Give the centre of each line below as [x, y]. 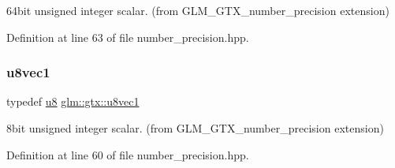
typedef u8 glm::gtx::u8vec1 [73, 101]
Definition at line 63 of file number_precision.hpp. [128, 37]
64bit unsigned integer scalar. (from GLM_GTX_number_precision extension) [198, 10]
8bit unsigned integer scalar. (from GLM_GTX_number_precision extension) [195, 128]
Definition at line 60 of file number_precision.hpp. [128, 154]
